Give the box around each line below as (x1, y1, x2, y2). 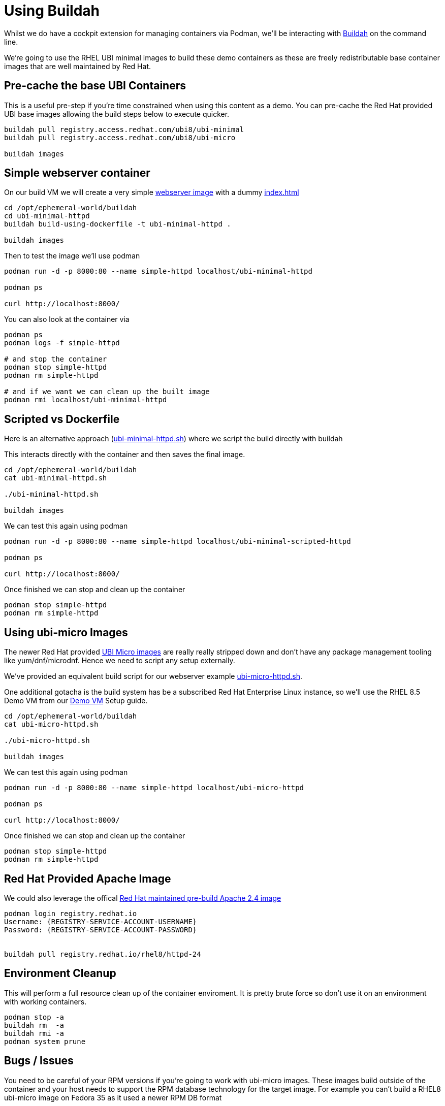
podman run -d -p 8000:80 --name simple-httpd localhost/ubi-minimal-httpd (4, 267, 312, 276)
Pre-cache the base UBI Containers (4, 79, 186, 92)
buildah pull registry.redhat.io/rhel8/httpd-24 (4, 950, 201, 958)
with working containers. (4, 997, 87, 1006)
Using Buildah (4, 2, 100, 19)
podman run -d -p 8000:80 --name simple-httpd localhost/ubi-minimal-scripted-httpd (4, 537, 351, 546)
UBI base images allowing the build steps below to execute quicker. (4, 109, 230, 118)
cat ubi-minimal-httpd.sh (4, 474, 107, 482)
